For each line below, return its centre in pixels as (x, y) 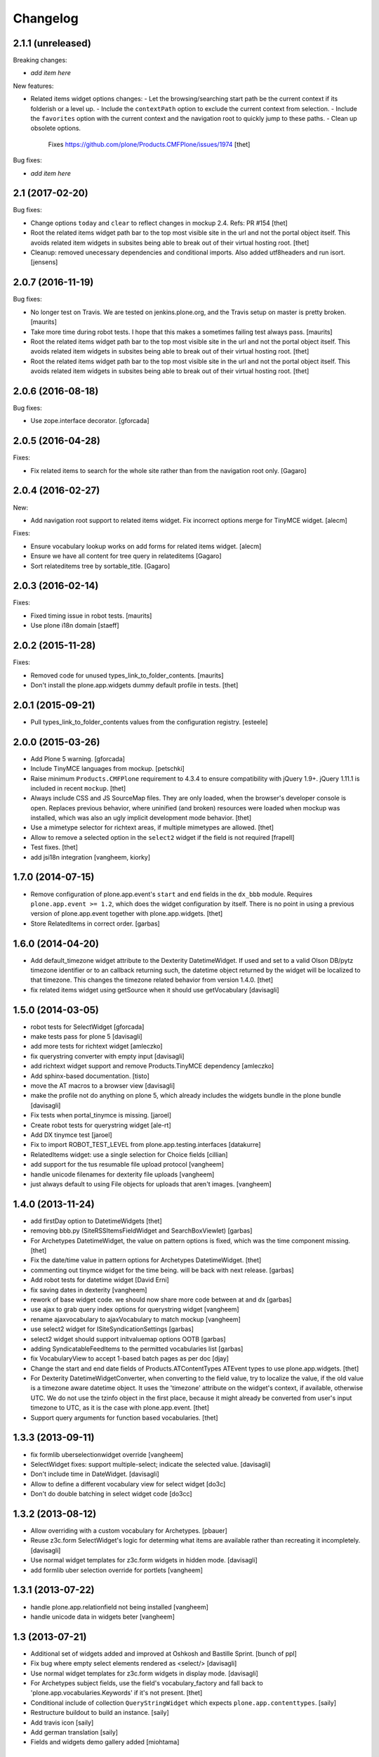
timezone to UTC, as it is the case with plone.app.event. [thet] (120, 1408)
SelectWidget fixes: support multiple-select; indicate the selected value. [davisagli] (151, 1464)
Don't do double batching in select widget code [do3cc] (111, 1494)
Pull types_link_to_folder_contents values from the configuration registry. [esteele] (149, 722)
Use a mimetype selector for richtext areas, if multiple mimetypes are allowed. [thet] (152, 828)
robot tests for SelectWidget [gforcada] (87, 1027)
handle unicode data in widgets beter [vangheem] (103, 1616)
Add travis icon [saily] (62, 1723)
